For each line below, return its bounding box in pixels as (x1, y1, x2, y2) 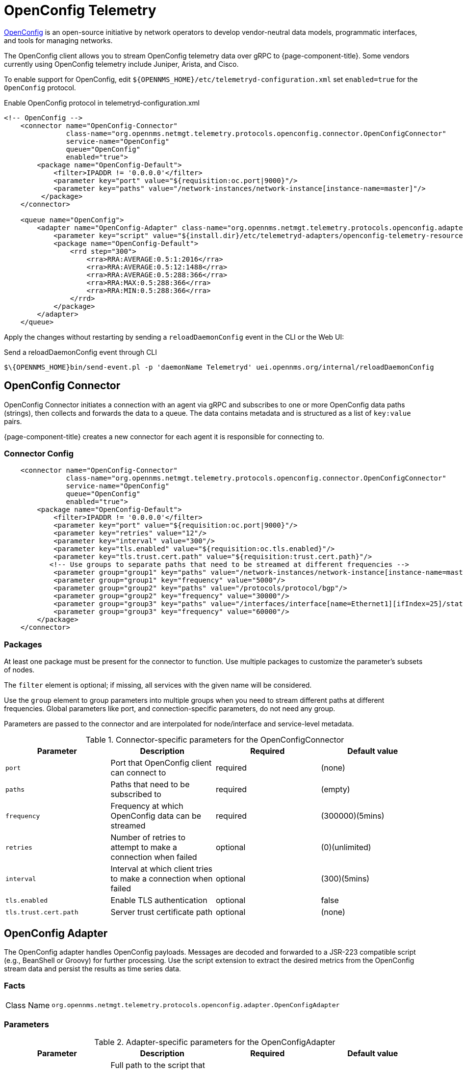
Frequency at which (110, 801, 183, 811)
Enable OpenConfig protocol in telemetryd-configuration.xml (4, 98, 200, 107)
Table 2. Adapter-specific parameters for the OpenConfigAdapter (94, 1037, 335, 1047)
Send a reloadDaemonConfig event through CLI (4, 348, 157, 356)
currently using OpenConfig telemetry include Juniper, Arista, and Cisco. (4, 59, 239, 68)
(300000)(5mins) (321, 811, 385, 821)
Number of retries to (110, 832, 186, 843)
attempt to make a (110, 842, 178, 853)
